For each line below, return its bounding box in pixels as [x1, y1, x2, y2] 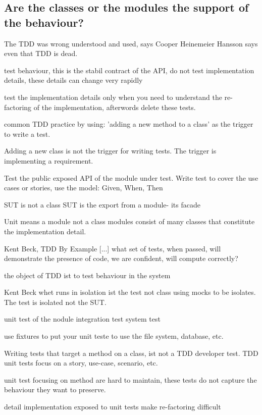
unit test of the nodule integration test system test [4, 314, 161, 324]
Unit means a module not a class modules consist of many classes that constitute [4, 216, 255, 227]
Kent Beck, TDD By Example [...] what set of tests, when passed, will [4, 243, 221, 253]
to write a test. [4, 128, 50, 139]
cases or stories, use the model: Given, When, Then [4, 182, 163, 193]
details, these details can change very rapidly [4, 75, 143, 85]
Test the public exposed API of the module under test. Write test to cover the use [4, 172, 258, 183]
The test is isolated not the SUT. [4, 296, 107, 307]
